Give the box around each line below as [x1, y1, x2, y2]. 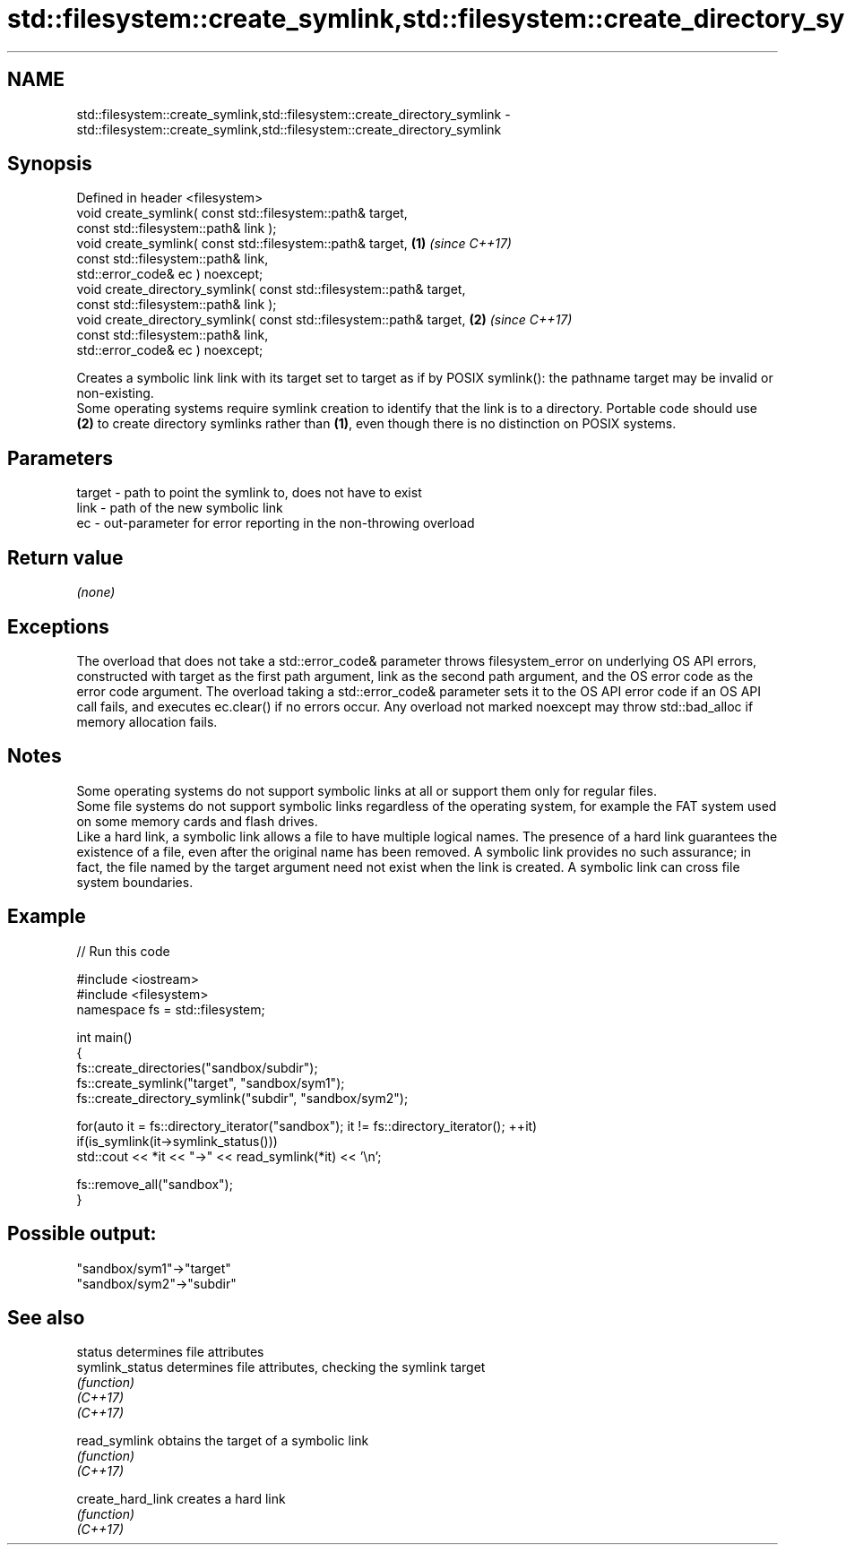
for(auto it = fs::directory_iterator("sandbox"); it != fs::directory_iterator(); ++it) [76, 1117, 538, 1134]
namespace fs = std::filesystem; [76, 1001, 265, 1017]
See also [7, 1306, 85, 1329]
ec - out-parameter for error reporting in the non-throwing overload [76, 515, 475, 531]
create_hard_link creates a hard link [76, 1491, 286, 1507]
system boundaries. [76, 874, 194, 890]
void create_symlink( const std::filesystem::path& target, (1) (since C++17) [76, 236, 512, 252]
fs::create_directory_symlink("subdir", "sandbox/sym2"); [76, 1090, 409, 1106]
